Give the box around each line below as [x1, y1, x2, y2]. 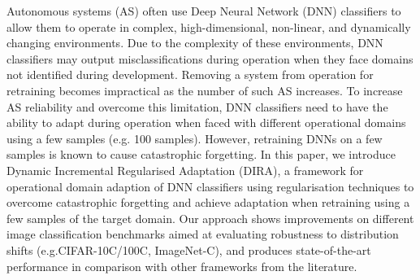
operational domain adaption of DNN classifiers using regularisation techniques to [6, 177, 414, 195]
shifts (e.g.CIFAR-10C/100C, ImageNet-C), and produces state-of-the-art [6, 241, 371, 258]
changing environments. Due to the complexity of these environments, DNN [6, 34, 383, 51]
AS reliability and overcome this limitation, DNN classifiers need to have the [6, 98, 388, 115]
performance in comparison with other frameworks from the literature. [6, 257, 357, 274]
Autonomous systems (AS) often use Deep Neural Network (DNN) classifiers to [6, 2, 401, 19]
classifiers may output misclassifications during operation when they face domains [6, 50, 414, 67]
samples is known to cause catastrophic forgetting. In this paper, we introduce [6, 146, 396, 163]
